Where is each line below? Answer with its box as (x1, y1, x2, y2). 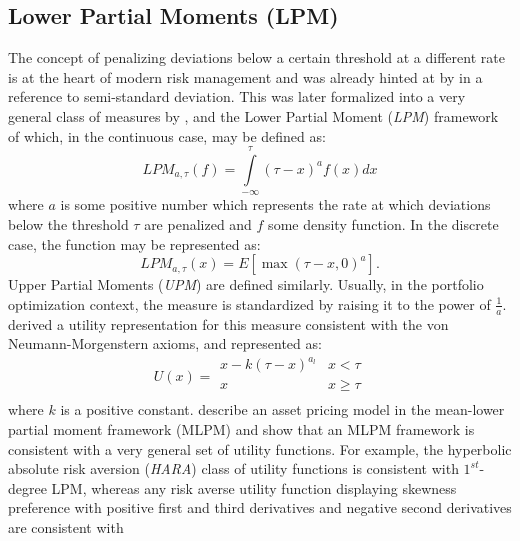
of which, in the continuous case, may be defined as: (8, 125, 326, 146)
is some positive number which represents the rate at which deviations (60, 194, 491, 215)
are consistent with (8, 516, 124, 537)
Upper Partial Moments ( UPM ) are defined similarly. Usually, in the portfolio (8, 274, 484, 295)
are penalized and (144, 213, 252, 234)
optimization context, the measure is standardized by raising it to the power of (8, 293, 491, 314)
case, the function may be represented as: (8, 233, 261, 254)
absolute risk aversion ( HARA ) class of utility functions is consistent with (8, 458, 459, 479)
